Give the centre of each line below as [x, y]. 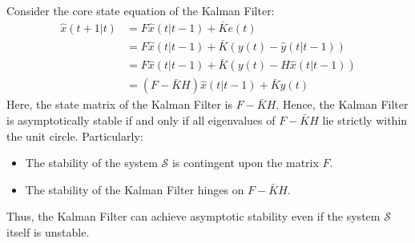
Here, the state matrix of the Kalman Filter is [120, 104]
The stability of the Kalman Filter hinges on [135, 189]
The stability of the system [91, 163]
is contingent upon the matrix [245, 163]
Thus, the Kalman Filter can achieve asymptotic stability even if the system [193, 216]
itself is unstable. [48, 231]
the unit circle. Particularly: [75, 135]
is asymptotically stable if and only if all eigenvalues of [141, 120]
